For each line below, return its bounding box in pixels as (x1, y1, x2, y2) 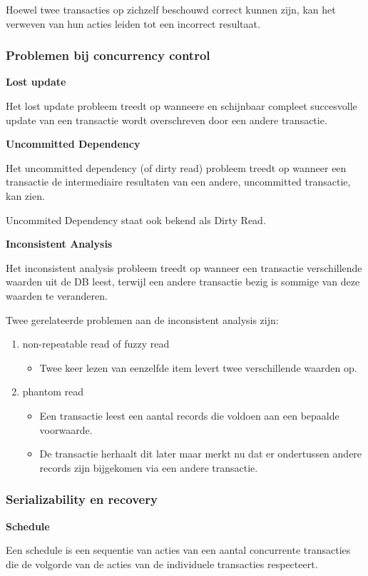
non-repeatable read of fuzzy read (22, 336, 170, 351)
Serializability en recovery (6, 490, 158, 508)
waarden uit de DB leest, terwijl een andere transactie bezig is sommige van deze (6, 274, 360, 289)
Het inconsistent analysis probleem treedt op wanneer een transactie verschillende (6, 260, 362, 275)
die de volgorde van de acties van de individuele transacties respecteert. (6, 556, 318, 571)
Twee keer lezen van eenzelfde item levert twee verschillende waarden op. (39, 360, 357, 375)
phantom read (22, 384, 84, 399)
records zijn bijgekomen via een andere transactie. (39, 460, 258, 475)
